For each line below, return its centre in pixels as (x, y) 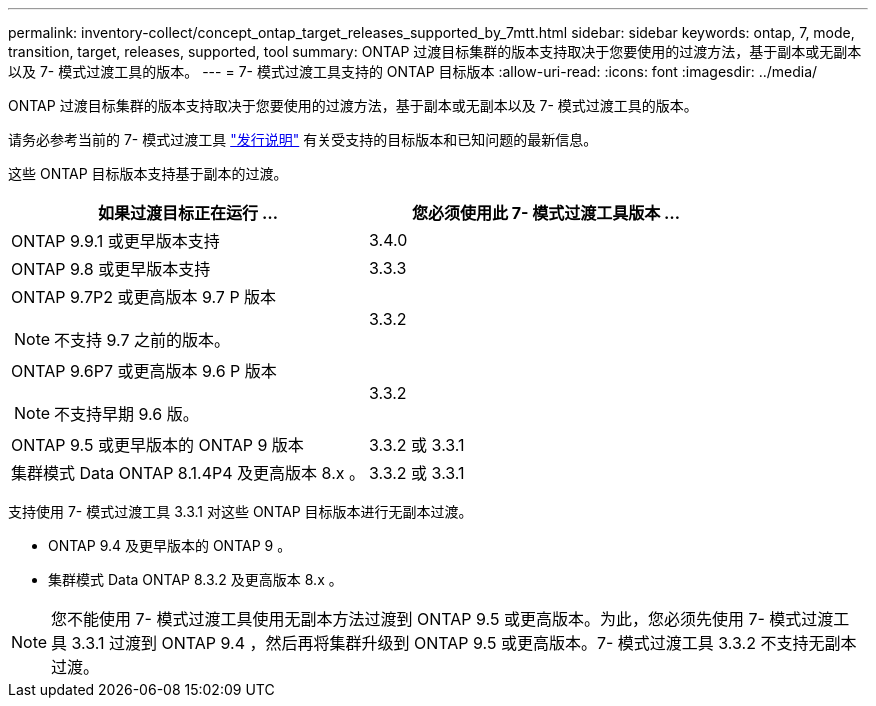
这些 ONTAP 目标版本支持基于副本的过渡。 (148, 173)
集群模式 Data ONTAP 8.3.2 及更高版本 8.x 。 (195, 579)
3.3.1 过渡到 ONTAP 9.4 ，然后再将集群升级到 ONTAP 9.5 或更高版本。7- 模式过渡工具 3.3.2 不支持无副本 (464, 643)
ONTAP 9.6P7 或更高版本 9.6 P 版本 (144, 371)
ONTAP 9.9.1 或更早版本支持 (115, 241)
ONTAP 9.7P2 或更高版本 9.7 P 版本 (144, 297)
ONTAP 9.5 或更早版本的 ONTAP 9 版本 (157, 445)
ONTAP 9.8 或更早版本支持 (111, 269)
